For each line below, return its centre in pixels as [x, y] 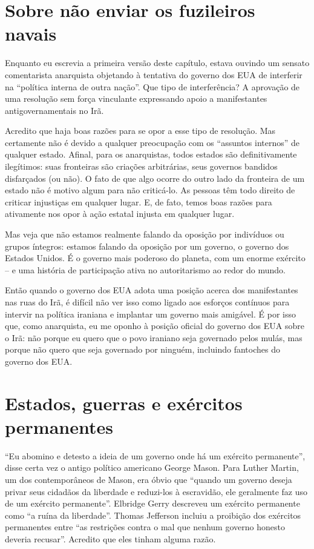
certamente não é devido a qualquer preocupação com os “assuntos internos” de [152, 142]
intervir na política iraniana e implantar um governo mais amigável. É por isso [150, 314]
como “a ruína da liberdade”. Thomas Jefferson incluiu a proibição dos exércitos [153, 515]
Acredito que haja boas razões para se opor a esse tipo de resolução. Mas [140, 131]
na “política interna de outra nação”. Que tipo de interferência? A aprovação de [152, 86]
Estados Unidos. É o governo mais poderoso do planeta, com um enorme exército [155, 258]
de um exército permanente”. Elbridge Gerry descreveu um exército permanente [152, 503]
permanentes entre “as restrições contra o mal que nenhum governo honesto [145, 527]
